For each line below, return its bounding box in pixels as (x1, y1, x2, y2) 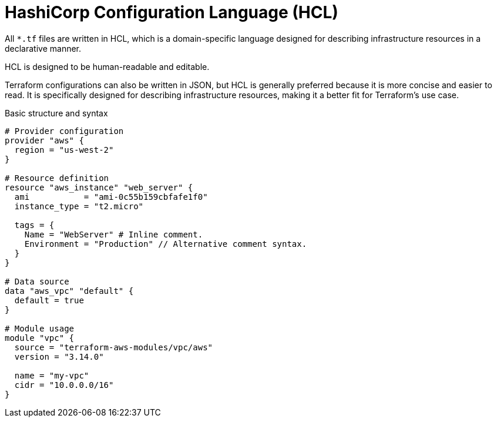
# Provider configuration (5, 126, 124, 136)
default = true (14, 295, 84, 305)
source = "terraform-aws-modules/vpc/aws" (14, 342, 213, 352)
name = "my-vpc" (14, 370, 89, 380)
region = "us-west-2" (14, 145, 114, 155)
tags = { (14, 220, 55, 230)
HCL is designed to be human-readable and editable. (5, 61, 210, 72)
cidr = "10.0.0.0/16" (14, 380, 114, 390)
